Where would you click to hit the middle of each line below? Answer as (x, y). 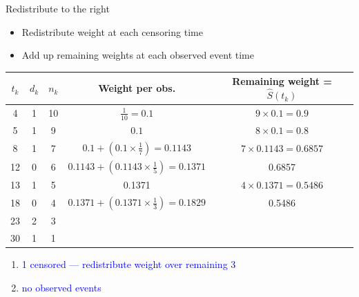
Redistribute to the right (58, 8)
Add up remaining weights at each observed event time (138, 55)
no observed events (61, 287)
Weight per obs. (137, 88)
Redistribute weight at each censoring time (112, 31)
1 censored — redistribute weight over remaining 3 (129, 264)
